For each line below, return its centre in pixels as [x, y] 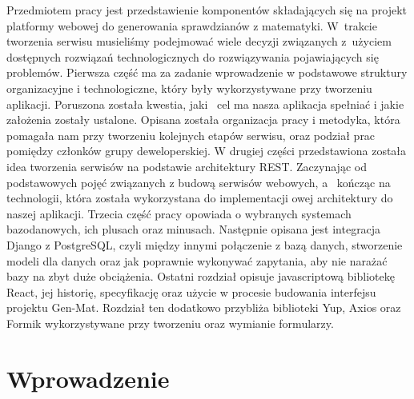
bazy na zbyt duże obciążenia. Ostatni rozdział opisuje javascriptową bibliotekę [201, 276]
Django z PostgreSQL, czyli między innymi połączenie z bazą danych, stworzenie [205, 244]
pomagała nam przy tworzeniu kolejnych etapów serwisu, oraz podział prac [191, 135]
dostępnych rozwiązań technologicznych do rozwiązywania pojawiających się [193, 56]
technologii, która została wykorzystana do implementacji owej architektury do [200, 198]
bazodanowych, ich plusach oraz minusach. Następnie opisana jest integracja [194, 229]
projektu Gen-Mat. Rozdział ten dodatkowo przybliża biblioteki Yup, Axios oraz [204, 307]
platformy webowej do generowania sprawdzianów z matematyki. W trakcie [192, 25]
